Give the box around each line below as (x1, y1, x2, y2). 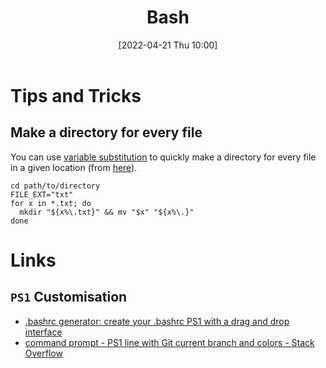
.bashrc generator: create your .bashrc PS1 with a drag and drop (24, 315, 290, 327)
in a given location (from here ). (10, 161, 138, 173)
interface (24, 326, 63, 338)
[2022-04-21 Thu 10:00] (118, 39, 218, 51)
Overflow (24, 347, 63, 359)
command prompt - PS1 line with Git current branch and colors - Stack (24, 336, 315, 348)
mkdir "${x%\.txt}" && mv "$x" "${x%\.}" (19, 207, 195, 217)
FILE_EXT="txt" (10, 189, 74, 200)
